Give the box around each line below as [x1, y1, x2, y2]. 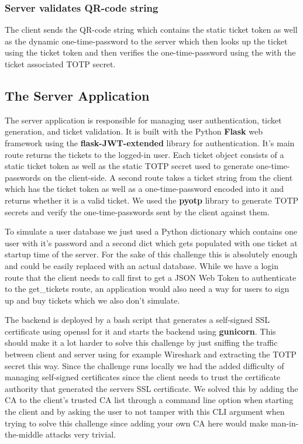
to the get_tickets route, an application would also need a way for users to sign [5, 283, 290, 295]
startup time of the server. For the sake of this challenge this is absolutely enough [5, 248, 298, 260]
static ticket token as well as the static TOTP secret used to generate [5, 160, 254, 172]
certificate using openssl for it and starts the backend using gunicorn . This [5, 325, 276, 337]
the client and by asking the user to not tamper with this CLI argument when [5, 405, 285, 418]
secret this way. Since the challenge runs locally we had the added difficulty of [5, 359, 284, 371]
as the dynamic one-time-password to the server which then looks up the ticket [5, 35, 288, 47]
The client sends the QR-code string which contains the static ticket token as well [5, 23, 298, 36]
